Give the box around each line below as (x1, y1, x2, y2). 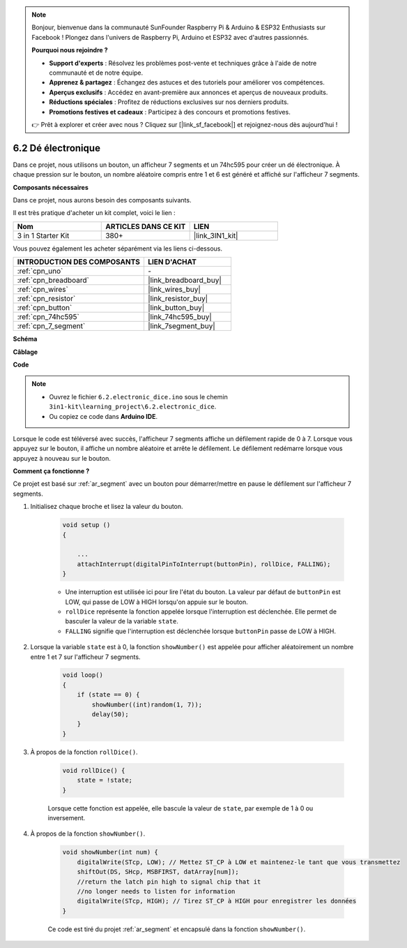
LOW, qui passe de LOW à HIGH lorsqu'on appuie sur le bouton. (65, 598, 249, 606)
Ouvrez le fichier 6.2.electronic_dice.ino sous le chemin (49, 392, 228, 401)
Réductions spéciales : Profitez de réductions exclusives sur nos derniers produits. (49, 98, 289, 106)
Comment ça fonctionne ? (13, 467, 90, 475)
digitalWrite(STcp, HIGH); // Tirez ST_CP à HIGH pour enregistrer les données (77, 897, 357, 905)
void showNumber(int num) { (62, 848, 158, 857)
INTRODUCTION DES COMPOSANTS (17, 257, 141, 267)
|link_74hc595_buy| (147, 312, 212, 322)
